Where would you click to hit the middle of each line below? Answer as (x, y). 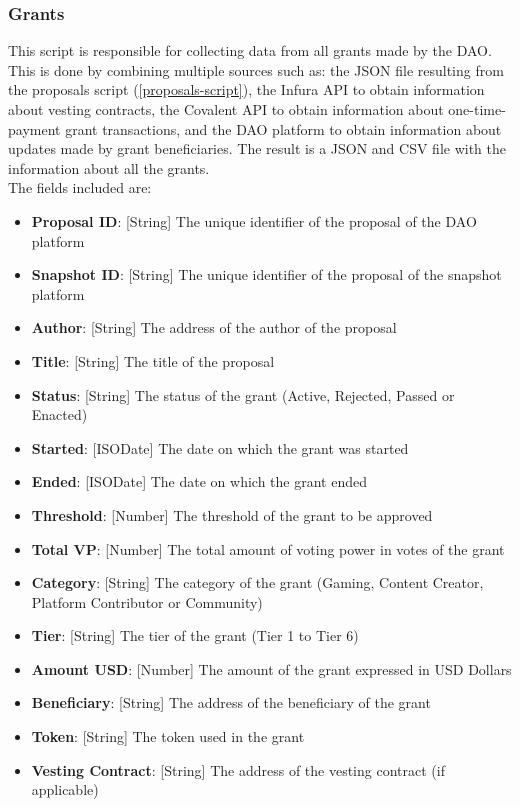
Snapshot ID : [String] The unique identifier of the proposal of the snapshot (266, 274)
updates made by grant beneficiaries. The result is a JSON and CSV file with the (257, 148)
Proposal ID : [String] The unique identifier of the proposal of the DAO (254, 220)
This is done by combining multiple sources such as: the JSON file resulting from (256, 69)
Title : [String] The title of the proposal (153, 360)
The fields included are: (80, 187)
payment (34, 128)
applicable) (65, 789)
